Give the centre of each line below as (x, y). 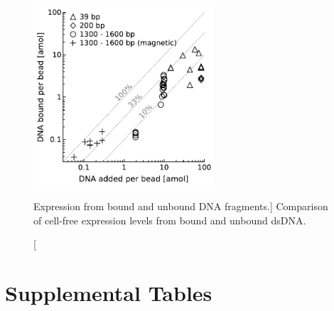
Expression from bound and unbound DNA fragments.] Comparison (181, 206)
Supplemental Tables (109, 292)
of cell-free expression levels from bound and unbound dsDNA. (170, 220)
